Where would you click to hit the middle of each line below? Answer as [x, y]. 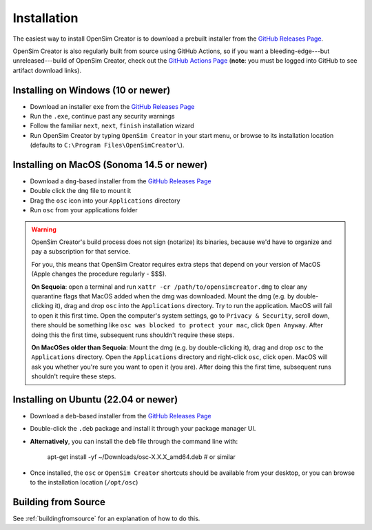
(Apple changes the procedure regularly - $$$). [99, 274]
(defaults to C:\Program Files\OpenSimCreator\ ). [107, 145]
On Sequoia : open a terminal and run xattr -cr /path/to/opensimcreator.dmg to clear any [169, 287]
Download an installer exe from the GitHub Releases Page [112, 106]
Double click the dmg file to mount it [80, 191]
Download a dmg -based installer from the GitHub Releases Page [121, 181]
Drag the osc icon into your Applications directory [105, 201]
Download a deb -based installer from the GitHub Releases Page [121, 416]
